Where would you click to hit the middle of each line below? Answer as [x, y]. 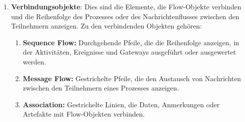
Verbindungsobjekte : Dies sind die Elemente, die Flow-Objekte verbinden [126, 6]
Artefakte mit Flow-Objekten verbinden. [84, 114]
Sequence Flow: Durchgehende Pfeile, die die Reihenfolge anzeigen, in [131, 42]
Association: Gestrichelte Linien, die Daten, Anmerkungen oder [121, 104]
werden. [34, 61]
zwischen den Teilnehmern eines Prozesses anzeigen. [101, 88]
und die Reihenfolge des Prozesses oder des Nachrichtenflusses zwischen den [125, 16]
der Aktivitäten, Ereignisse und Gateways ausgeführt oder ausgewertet [129, 52]
